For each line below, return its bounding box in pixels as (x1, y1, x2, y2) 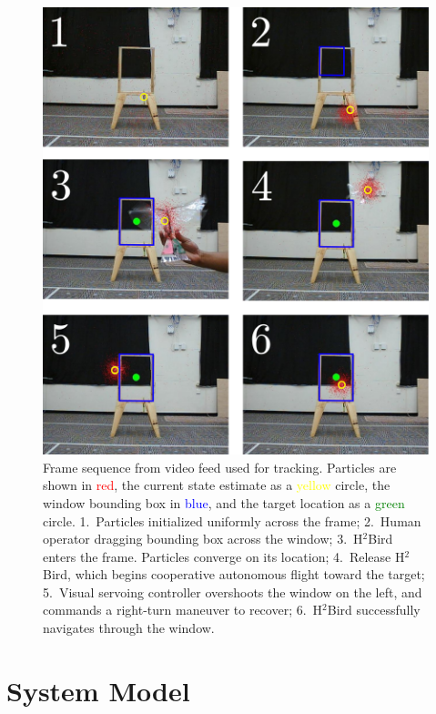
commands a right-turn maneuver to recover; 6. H (43, 600, 323, 619)
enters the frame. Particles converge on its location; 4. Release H (43, 546, 405, 566)
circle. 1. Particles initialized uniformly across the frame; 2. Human (43, 511, 421, 530)
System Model (6, 671, 190, 709)
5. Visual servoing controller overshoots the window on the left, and (43, 582, 422, 601)
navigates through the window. (43, 618, 215, 637)
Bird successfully (327, 600, 421, 619)
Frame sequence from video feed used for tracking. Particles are (43, 457, 397, 476)
